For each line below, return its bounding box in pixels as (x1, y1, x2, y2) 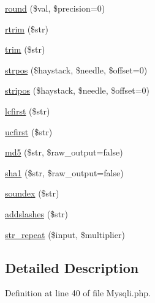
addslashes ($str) (5, 207, 69, 220)
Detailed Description (5, 258, 139, 277)
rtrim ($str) (5, 22, 48, 35)
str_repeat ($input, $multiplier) (5, 228, 125, 241)
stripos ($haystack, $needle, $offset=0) (5, 84, 150, 97)
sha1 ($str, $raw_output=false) (5, 166, 124, 179)
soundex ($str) (5, 187, 59, 200)
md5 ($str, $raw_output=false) (5, 146, 123, 159)
